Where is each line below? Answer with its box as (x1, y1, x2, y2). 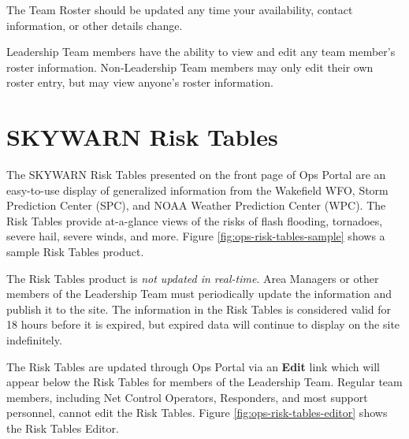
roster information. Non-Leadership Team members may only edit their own (6, 58, 374, 75)
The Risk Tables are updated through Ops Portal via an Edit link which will (6, 358, 380, 374)
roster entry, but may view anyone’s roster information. (6, 74, 273, 91)
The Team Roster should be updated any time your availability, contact (6, 2, 353, 17)
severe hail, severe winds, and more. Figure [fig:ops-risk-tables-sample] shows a (6, 228, 385, 244)
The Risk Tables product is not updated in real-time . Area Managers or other (6, 270, 379, 286)
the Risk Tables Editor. (6, 420, 119, 436)
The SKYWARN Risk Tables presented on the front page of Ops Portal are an (6, 166, 386, 183)
